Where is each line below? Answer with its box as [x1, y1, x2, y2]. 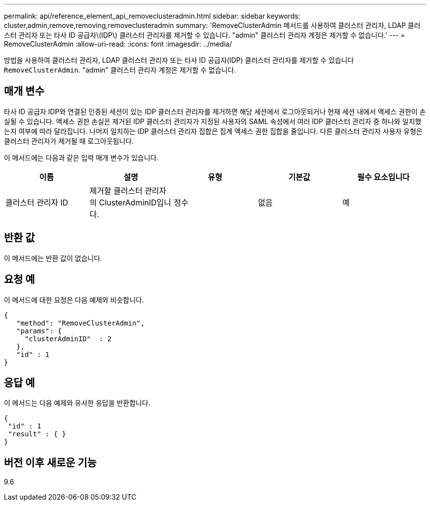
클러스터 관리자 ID [5, 197, 68, 207]
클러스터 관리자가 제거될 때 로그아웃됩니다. [4, 136, 134, 145]
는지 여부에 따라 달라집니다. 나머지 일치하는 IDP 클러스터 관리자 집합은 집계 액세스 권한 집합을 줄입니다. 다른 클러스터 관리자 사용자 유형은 [4, 126, 423, 135]
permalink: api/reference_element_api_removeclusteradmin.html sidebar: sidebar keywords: [4, 12, 300, 20]
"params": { [16, 327, 62, 335]
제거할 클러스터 [89, 185, 143, 196]
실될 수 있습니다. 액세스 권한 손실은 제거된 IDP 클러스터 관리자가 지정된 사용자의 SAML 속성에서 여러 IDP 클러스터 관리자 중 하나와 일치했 [4, 117, 422, 126]
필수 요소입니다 [357, 172, 410, 182]
